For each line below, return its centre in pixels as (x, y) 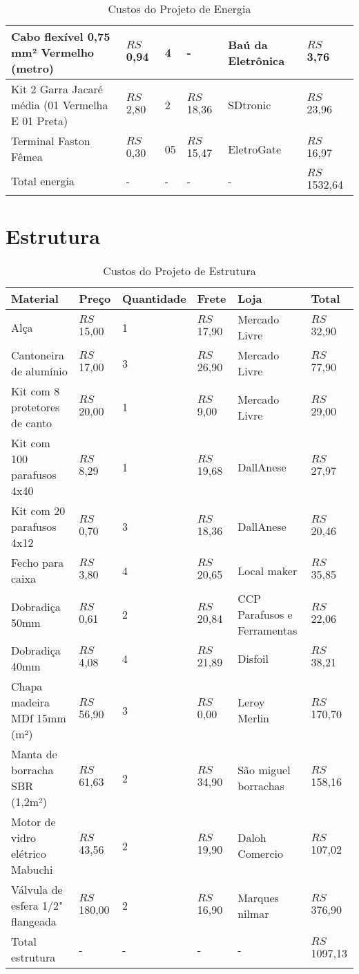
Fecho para (38, 563)
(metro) (33, 68)
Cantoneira (38, 355)
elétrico (29, 854)
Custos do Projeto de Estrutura (179, 271)
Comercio (260, 854)
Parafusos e (265, 615)
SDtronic (250, 105)
